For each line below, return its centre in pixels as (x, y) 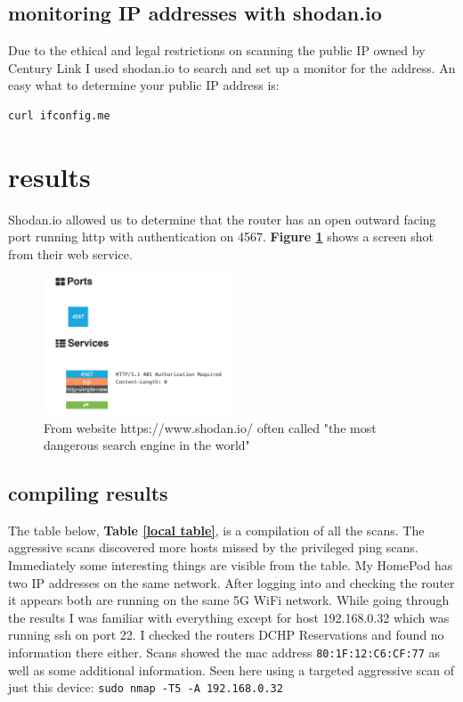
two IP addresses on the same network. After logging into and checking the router (231, 582)
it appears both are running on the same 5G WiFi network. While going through (229, 600)
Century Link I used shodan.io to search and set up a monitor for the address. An (232, 67)
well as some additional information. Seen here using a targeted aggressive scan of (231, 669)
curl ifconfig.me (59, 115)
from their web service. (70, 253)
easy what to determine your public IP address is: (144, 85)
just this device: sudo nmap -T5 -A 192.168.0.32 (146, 687)
